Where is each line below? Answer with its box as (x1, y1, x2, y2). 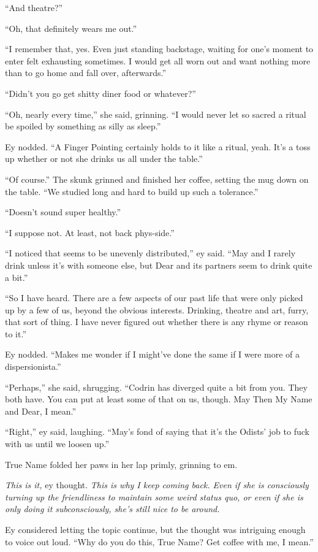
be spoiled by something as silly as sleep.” (5, 120, 161, 132)
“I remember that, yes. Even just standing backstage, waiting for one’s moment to (5, 42, 314, 55)
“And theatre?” (5, 1, 63, 13)
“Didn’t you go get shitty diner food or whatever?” (5, 86, 196, 99)
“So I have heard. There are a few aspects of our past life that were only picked (5, 291, 303, 304)
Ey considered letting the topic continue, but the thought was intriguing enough (5, 523, 306, 535)
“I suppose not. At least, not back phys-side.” (5, 226, 175, 239)
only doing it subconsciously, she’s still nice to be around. (5, 502, 220, 515)
